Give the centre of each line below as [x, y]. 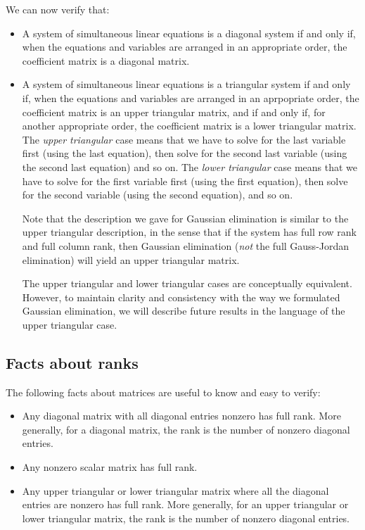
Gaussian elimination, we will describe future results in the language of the [184, 311]
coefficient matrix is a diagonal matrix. [106, 60]
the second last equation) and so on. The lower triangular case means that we [190, 166]
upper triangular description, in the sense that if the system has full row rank [189, 232]
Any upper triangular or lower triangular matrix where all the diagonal [175, 490]
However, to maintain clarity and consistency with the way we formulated [181, 297]
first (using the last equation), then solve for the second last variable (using [185, 153]
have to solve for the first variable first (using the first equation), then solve [185, 181]
